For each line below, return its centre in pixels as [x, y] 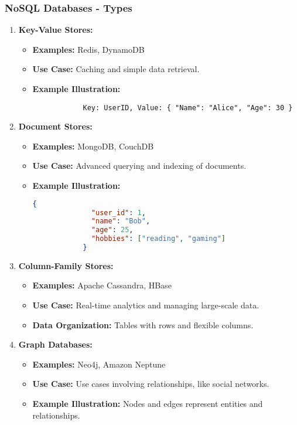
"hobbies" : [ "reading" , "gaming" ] [158, 239]
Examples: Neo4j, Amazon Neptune [99, 364]
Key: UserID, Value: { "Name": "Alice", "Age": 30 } [188, 108]
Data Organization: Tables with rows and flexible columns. [143, 324]
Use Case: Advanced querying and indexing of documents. [139, 166]
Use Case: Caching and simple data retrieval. [116, 69]
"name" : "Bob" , [121, 221]
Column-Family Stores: [66, 265]
